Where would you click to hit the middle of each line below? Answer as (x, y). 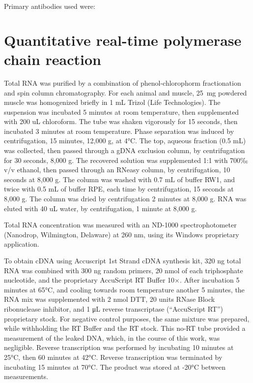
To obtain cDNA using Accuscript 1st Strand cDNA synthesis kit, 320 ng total (123, 260)
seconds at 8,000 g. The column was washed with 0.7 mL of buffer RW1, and (120, 179)
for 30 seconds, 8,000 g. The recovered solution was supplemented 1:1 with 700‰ (126, 160)
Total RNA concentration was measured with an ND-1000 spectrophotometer (120, 225)
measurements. (26, 376)
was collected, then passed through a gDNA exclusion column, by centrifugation (125, 150)
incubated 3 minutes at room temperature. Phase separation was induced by (119, 131)
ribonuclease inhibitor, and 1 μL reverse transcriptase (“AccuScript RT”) (113, 308)
